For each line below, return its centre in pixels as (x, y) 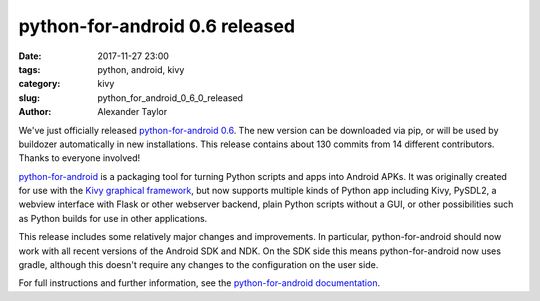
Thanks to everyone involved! (79, 158)
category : (39, 84)
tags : (29, 69)
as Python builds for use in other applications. (113, 218)
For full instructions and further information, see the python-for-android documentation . (199, 283)
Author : (35, 112)
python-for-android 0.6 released (156, 26)
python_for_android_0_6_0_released (170, 97)
